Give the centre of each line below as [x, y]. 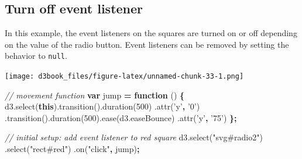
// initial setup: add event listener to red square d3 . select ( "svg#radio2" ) [134, 137]
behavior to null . [36, 56]
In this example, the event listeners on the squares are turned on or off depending [151, 33]
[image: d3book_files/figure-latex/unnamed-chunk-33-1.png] [124, 77]
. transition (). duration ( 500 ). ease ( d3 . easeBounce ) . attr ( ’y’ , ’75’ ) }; [121, 117]
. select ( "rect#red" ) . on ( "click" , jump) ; [72, 149]
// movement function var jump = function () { [95, 95]
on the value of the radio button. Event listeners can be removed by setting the [147, 44]
